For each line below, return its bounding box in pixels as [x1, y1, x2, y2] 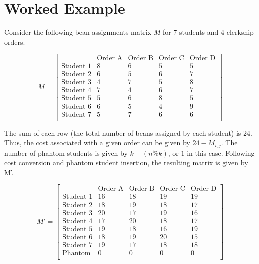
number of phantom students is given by [4, 147, 128, 158]
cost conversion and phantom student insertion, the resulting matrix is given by [4, 157, 248, 168]
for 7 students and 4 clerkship [162, 27, 254, 37]
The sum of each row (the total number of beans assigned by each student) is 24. [4, 127, 252, 138]
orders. [4, 36, 25, 47]
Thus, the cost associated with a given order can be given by [4, 137, 190, 148]
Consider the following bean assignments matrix [4, 27, 151, 37]
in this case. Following [187, 147, 255, 158]
